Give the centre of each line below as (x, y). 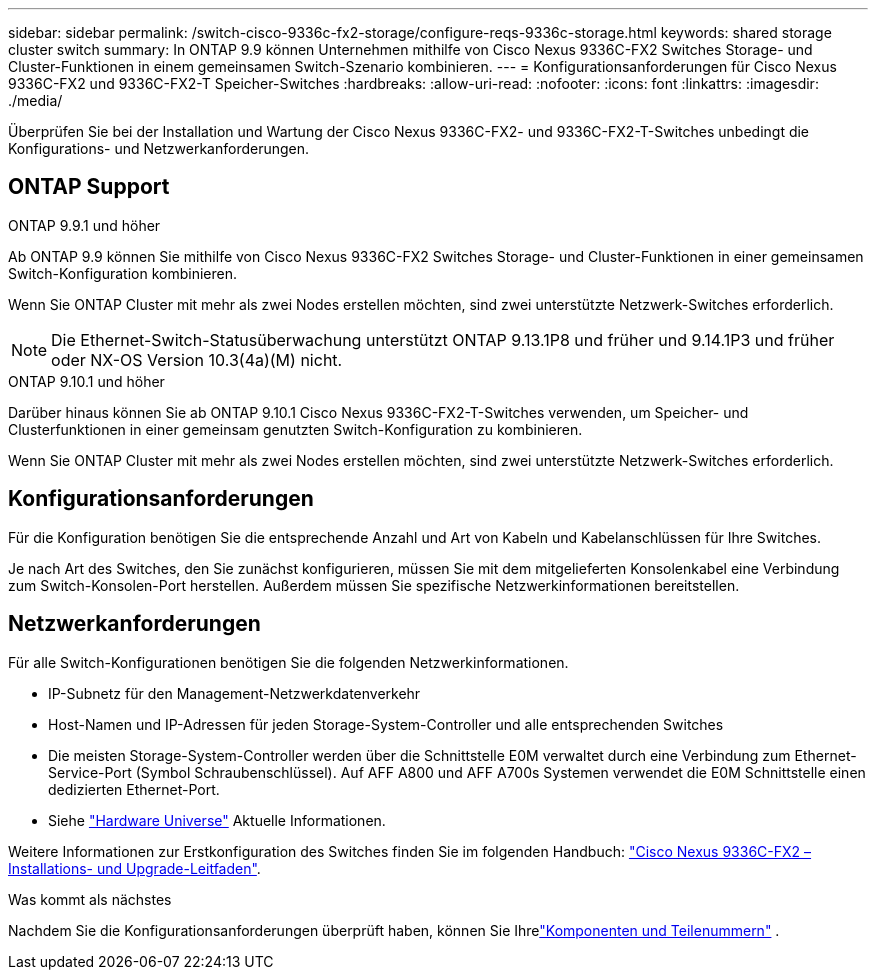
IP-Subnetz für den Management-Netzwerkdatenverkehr (234, 693)
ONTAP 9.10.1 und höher (86, 381)
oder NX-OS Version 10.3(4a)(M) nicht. (197, 359)
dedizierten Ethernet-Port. (134, 789)
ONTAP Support (89, 187)
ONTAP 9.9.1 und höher (84, 225)
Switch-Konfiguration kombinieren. (122, 273)
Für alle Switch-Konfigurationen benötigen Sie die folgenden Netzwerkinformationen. (288, 662)
